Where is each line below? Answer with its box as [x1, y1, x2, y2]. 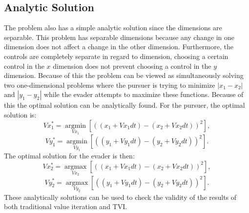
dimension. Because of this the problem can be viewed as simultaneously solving [4, 70, 244, 80]
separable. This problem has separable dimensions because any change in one [4, 32, 234, 42]
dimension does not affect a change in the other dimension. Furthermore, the [4, 41, 233, 52]
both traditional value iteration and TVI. [4, 201, 127, 212]
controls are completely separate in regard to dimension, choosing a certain [4, 51, 228, 61]
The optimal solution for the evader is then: [4, 151, 135, 161]
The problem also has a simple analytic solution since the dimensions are [4, 22, 222, 33]
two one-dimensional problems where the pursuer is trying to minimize [4, 79, 215, 90]
